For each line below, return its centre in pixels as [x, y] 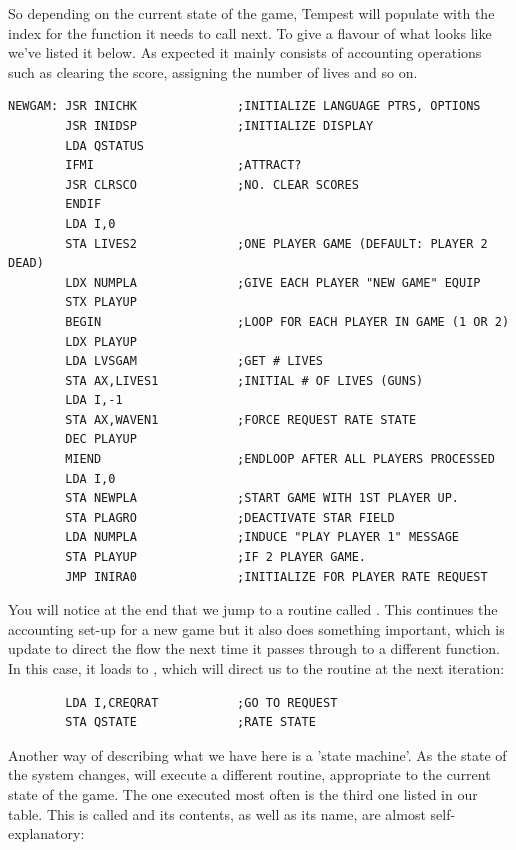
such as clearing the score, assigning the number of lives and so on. [213, 71]
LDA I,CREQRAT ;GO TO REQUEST [201, 702]
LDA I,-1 [94, 400]
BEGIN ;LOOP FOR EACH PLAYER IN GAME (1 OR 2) [287, 321]
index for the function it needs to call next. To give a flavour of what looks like [250, 32]
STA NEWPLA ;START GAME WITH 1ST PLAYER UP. [262, 498]
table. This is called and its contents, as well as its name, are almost [217, 813]
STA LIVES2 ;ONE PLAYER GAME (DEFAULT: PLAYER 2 [276, 243]
